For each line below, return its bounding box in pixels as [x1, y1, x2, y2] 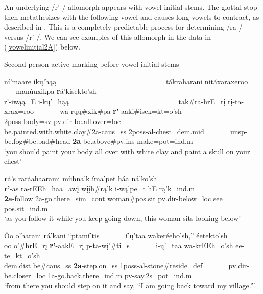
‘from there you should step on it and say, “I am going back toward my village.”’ [4, 280, 256, 290]
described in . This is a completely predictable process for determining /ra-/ [4, 21, 243, 32]
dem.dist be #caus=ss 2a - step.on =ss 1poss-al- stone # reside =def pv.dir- [4, 260, 250, 271]
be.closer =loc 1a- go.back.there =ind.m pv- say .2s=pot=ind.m [4, 270, 192, 281]
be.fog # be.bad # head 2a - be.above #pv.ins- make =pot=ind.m [4, 136, 193, 146]
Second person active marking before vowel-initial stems [4, 58, 179, 69]
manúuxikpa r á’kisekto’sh [16, 86, 97, 96]
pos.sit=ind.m [4, 203, 48, 213]
